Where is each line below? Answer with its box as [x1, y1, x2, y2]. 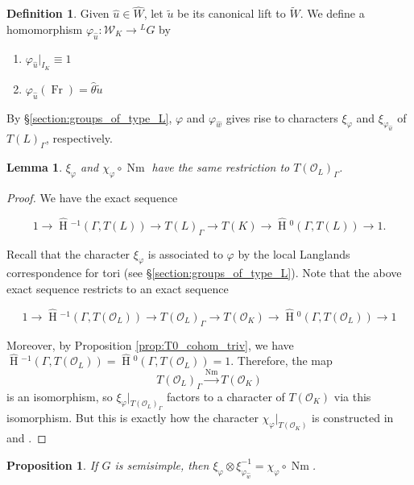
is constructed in [312, 409, 394, 426]
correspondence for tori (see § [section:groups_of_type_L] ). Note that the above [6, 264, 402, 281]
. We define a [300, 5, 365, 22]
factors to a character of [167, 388, 285, 404]
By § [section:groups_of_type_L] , [6, 109, 172, 126]
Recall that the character [6, 245, 130, 262]
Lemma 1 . [6, 159, 63, 176]
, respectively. [46, 130, 113, 147]
